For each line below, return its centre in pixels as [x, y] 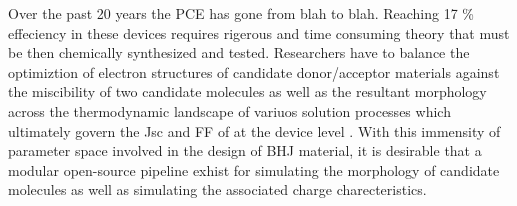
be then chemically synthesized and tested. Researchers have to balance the [239, 52]
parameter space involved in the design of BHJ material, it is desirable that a [245, 150]
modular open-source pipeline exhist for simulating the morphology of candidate [254, 169]
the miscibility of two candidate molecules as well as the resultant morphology [247, 91]
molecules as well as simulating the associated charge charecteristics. [217, 189]
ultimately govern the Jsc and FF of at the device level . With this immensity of [254, 130]
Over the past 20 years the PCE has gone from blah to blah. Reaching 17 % [241, 13]
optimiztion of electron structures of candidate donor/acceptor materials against [254, 71]
